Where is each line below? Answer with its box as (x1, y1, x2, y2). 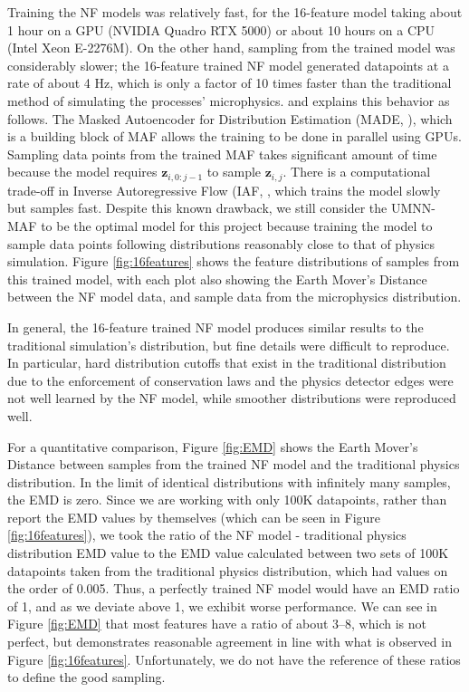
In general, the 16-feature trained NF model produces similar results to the (7, 317, 424, 336)
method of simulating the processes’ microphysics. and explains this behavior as (7, 91, 450, 110)
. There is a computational (282, 162, 431, 181)
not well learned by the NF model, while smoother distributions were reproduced (7, 389, 456, 408)
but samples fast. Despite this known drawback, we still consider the (7, 198, 388, 217)
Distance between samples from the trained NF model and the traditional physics (7, 455, 460, 474)
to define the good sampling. (7, 668, 166, 687)
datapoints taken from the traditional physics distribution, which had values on (7, 561, 448, 580)
